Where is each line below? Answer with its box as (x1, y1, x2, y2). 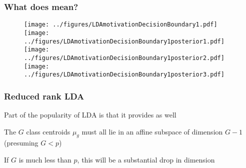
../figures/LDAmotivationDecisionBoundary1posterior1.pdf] (24, 37, 224, 45)
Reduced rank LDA (4, 89, 84, 102)
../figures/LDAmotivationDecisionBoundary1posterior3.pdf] (24, 71, 224, 78)
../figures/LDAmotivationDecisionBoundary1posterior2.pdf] (24, 54, 224, 61)
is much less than (18, 154, 71, 165)
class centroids (26, 126, 70, 136)
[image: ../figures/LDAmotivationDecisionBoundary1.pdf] (24, 21, 217, 28)
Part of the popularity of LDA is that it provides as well (4, 109, 176, 120)
